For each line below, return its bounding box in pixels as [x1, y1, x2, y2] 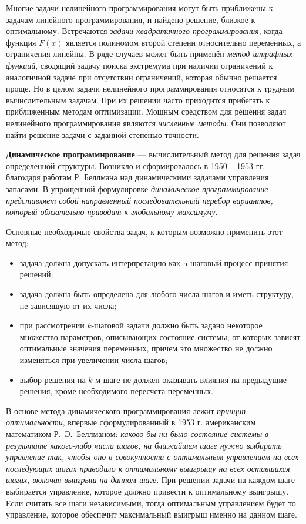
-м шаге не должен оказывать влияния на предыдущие [92, 373, 287, 385]
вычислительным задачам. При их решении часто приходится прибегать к [6, 93, 270, 106]
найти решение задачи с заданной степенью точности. [6, 128, 199, 140]
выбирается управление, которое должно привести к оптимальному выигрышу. [6, 485, 289, 497]
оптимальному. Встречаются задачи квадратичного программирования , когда [6, 25, 283, 37]
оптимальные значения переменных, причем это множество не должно [19, 342, 273, 354]
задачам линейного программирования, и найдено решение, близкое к [6, 13, 255, 25]
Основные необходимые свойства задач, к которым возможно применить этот [6, 225, 283, 237]
